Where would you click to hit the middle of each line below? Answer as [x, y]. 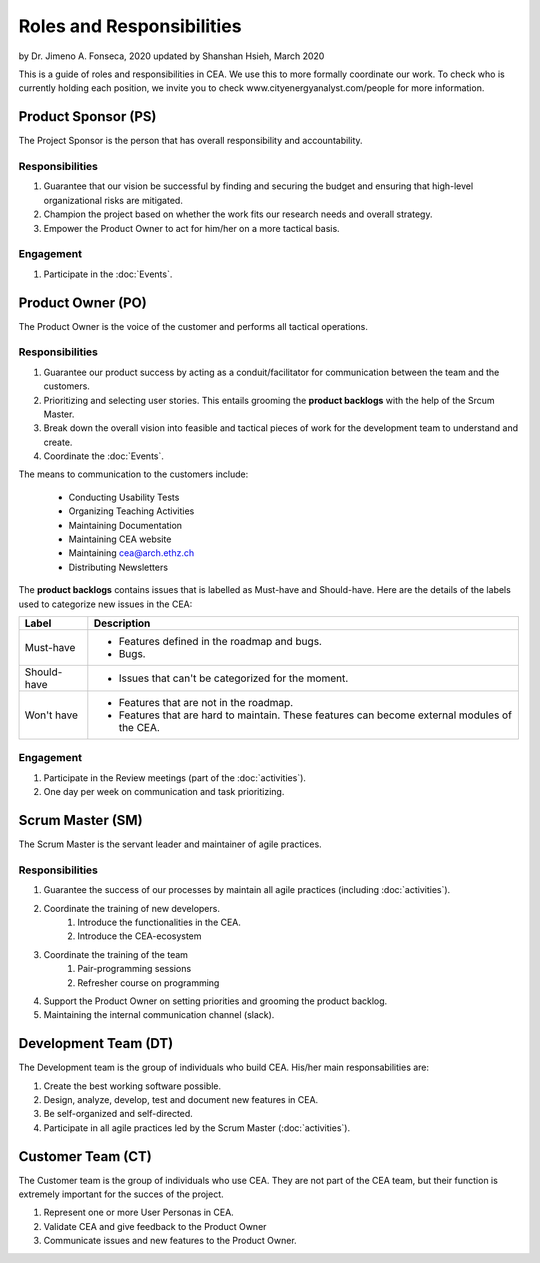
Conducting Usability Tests [124, 497]
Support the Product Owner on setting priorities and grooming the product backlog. [215, 1001]
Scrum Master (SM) [81, 820]
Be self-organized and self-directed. [118, 1114]
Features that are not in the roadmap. [206, 702]
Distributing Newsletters [118, 567]
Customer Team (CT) [85, 1156]
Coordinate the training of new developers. [131, 908]
